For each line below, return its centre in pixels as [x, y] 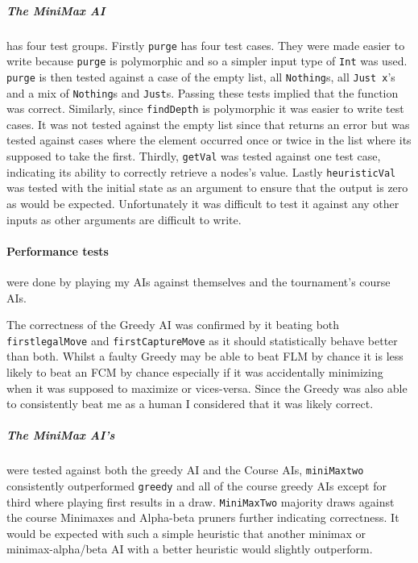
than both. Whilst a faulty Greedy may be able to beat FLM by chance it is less [205, 356]
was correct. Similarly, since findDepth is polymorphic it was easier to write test [205, 108]
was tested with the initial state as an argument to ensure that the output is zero [207, 188]
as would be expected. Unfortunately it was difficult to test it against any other [203, 203]
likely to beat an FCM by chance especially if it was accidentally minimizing [195, 371]
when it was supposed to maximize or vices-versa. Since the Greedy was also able [207, 388]
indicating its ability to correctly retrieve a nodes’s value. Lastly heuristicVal [201, 171]
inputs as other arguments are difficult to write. [124, 219]
